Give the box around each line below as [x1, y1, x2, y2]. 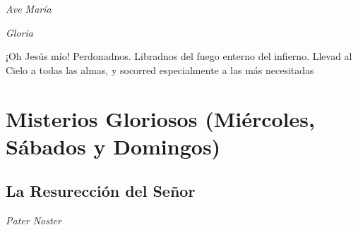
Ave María [6, 1, 52, 16]
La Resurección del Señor [6, 180, 196, 202]
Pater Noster [6, 213, 61, 228]
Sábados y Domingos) [6, 131, 221, 160]
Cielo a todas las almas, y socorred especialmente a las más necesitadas [6, 62, 314, 77]
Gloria [6, 25, 33, 40]
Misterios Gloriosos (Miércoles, [6, 104, 315, 133]
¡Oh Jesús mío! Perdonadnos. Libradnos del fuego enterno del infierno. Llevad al [6, 49, 352, 63]
